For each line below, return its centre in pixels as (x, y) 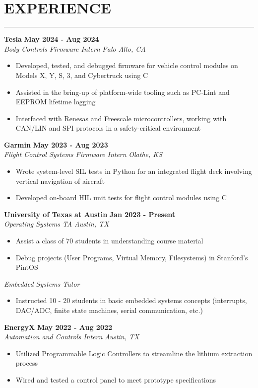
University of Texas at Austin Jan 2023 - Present (90, 214)
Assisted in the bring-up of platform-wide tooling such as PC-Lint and (123, 92)
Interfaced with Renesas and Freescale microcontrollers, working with (121, 118)
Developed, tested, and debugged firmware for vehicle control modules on (127, 65)
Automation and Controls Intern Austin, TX (72, 337)
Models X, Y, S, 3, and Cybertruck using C (82, 75)
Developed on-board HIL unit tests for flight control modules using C (121, 197)
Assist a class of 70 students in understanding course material (109, 241)
